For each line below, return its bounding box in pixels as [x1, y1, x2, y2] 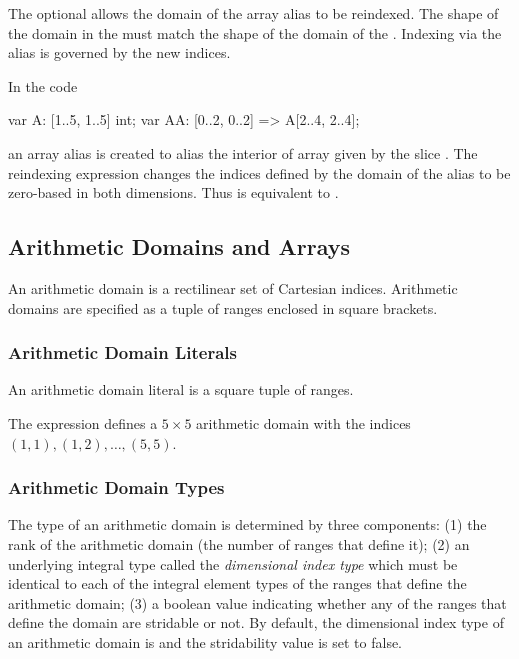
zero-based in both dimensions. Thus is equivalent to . [8, 182, 339, 203]
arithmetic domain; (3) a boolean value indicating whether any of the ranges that [8, 592, 507, 613]
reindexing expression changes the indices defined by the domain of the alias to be [8, 162, 511, 183]
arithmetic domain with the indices [196, 412, 411, 433]
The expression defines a [8, 412, 158, 433]
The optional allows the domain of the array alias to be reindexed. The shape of [8, 3, 499, 23]
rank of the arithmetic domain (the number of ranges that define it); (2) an [8, 533, 470, 554]
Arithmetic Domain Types [8, 475, 225, 500]
